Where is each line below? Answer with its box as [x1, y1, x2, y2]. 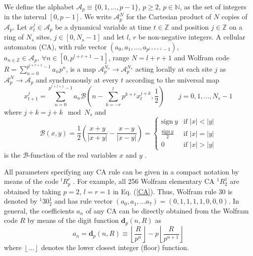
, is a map [66, 64, 96, 74]
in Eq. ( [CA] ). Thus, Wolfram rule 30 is [112, 186, 233, 196]
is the [4, 149, 21, 160]
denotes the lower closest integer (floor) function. [41, 242, 189, 252]
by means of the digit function [27, 215, 119, 225]
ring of [4, 32, 24, 42]
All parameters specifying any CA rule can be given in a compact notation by [4, 166, 239, 176]
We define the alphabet [4, 1, 74, 11]
